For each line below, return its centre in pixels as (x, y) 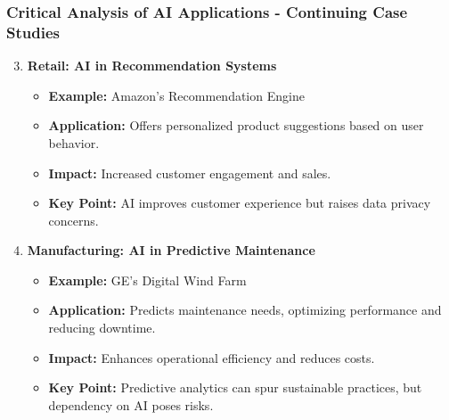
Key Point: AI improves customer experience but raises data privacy (240, 203)
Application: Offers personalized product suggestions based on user (236, 125)
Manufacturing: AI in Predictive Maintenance (171, 250)
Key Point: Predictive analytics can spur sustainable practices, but (235, 387)
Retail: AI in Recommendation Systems (152, 66)
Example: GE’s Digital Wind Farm (147, 280)
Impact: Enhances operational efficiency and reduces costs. (212, 357)
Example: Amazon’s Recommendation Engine (176, 95)
